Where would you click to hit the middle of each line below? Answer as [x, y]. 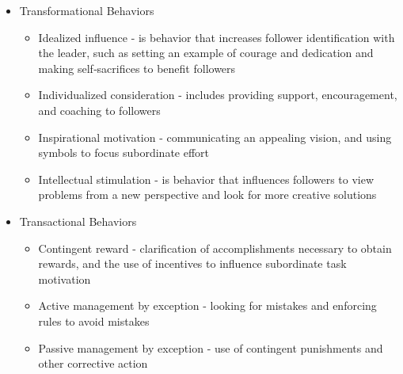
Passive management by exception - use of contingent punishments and [211, 347]
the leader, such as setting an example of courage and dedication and [206, 53]
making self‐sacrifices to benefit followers [137, 68]
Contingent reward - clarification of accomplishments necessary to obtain [215, 248]
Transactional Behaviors [78, 221]
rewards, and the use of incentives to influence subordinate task [192, 263]
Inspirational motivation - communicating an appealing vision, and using [215, 137]
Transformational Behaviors [87, 10]
